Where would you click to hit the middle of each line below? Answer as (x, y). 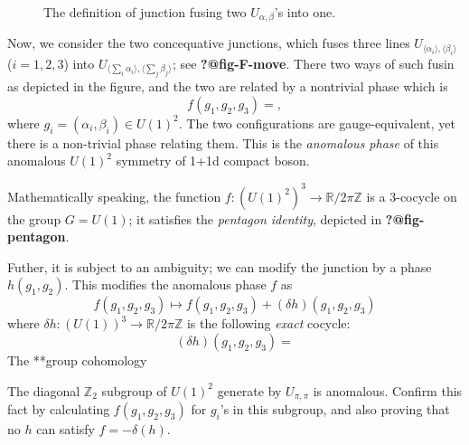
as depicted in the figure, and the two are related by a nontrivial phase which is (228, 86)
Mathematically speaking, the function (114, 196)
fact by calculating (59, 408)
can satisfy (66, 428)
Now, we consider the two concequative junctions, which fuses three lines (209, 43)
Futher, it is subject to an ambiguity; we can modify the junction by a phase (220, 266)
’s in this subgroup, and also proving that (335, 408)
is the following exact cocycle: (268, 323)
